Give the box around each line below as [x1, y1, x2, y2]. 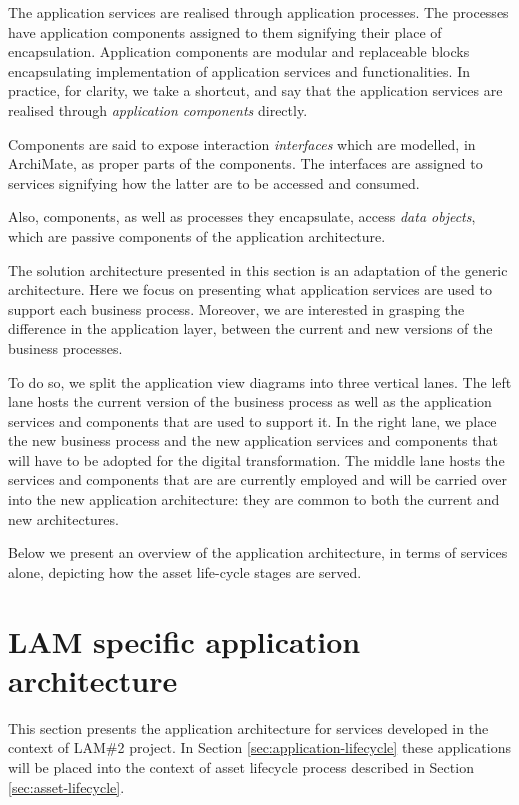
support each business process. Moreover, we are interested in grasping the [8, 298, 465, 319]
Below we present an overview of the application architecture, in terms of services [8, 542, 508, 563]
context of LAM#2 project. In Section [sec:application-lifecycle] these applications [8, 737, 511, 758]
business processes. [8, 337, 123, 358]
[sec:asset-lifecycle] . [8, 776, 125, 797]
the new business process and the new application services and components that [8, 430, 498, 451]
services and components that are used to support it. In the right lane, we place [8, 410, 497, 431]
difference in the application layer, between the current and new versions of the [8, 318, 493, 339]
